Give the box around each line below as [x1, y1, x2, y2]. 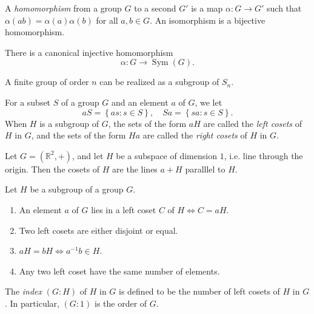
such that [267, 2, 302, 14]
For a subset [5, 95, 51, 108]
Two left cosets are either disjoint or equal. [19, 224, 178, 236]
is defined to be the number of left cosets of [119, 285, 280, 298]
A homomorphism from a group [5, 2, 122, 14]
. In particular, [5, 296, 59, 309]
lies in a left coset [91, 203, 156, 216]
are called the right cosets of [142, 129, 247, 142]
